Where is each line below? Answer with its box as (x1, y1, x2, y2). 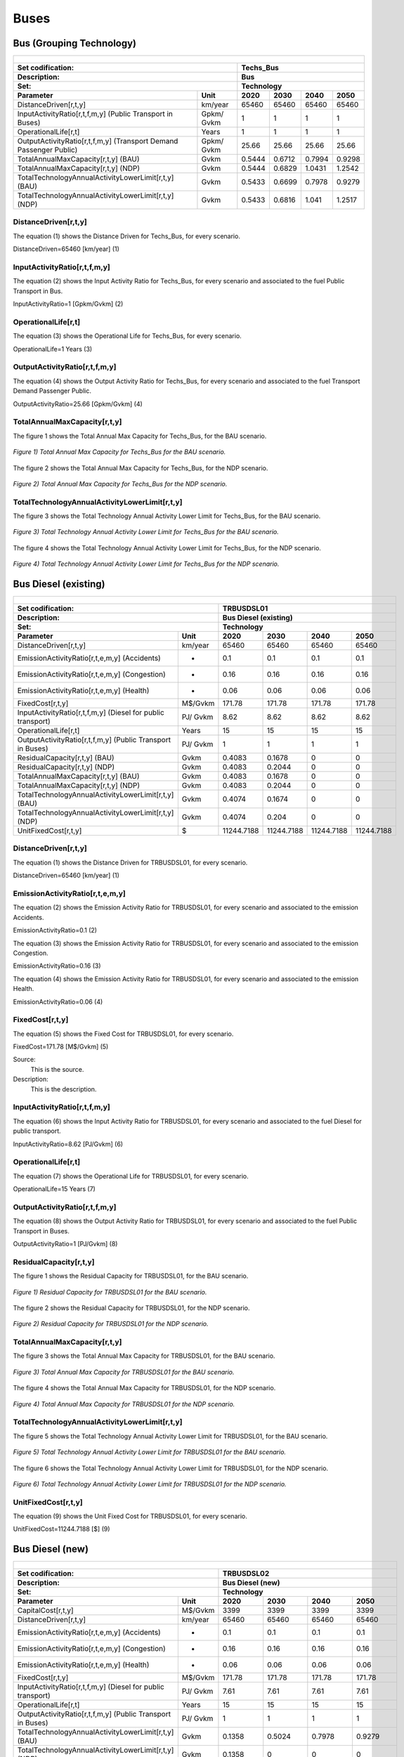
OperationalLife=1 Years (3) (13, 344, 93, 353)
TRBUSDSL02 (222, 1569, 270, 1578)
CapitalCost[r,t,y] (17, 1606, 74, 1616)
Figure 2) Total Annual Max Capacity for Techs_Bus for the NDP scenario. (13, 479, 228, 488)
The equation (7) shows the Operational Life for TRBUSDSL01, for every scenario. (13, 1172, 249, 1180)
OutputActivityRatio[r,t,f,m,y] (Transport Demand (17, 136, 178, 146)
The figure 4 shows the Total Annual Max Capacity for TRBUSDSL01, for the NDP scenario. (13, 1384, 276, 1392)
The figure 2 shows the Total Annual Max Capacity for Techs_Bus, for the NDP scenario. (13, 464, 268, 472)
